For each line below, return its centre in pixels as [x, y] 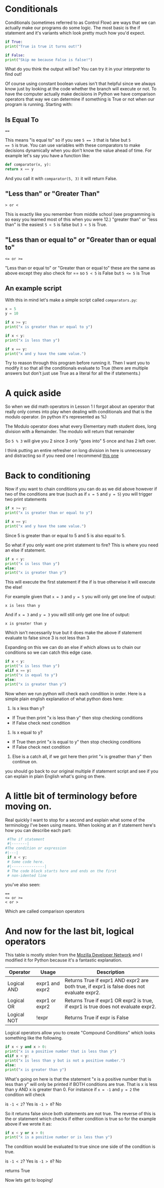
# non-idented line [27, 875]
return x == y [20, 169]
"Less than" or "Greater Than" [52, 194]
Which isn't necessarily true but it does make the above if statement [73, 633]
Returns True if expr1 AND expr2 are [107, 980]
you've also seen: [23, 885]
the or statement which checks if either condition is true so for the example [81, 1119]
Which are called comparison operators [45, 911]
